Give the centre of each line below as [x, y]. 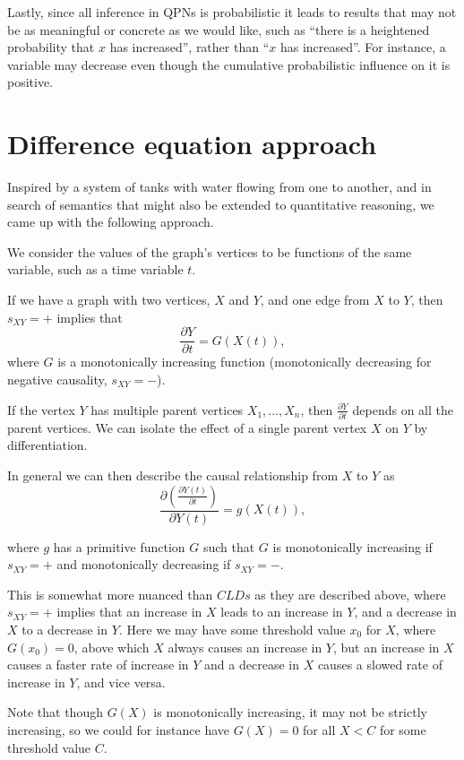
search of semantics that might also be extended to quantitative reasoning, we [221, 204]
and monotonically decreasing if [144, 564]
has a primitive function [119, 546]
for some [403, 729]
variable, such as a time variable [95, 269]
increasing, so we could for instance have [119, 729]
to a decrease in [65, 629]
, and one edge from [315, 300]
